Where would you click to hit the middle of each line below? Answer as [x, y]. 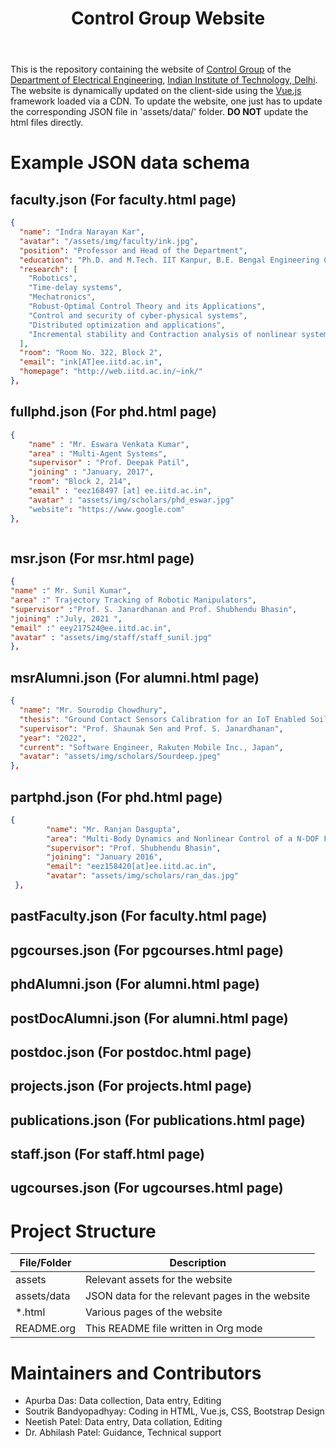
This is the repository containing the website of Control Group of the [151, 69]
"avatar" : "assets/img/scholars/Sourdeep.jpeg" [120, 757]
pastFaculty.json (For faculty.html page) [139, 916]
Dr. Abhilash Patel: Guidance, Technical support [123, 1433]
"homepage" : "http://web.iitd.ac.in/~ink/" [111, 372]
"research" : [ [48, 269]
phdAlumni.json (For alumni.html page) [135, 984]
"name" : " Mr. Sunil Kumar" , [71, 591]
